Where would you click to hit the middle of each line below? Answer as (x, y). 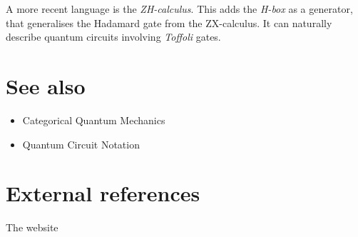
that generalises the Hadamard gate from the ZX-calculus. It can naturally (169, 22)
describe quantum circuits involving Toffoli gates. (113, 37)
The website (32, 227)
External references (103, 193)
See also (46, 85)
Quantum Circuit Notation (81, 144)
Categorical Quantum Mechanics (94, 120)
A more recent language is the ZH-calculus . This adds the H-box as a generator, (179, 9)
